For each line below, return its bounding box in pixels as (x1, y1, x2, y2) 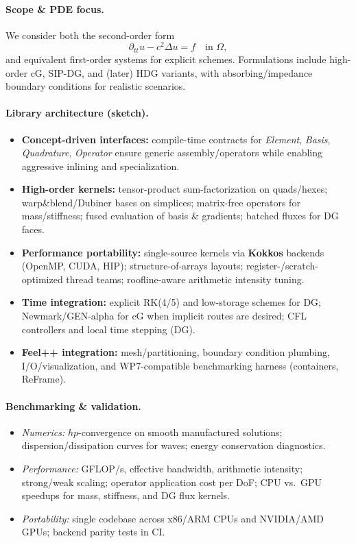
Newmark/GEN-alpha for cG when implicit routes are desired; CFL (21, 309, 307, 323)
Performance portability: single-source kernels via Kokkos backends (21, 245, 324, 259)
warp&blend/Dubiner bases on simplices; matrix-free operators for (21, 195, 300, 209)
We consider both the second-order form (5, 27, 175, 42)
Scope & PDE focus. (5, 1, 104, 16)
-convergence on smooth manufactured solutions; (78, 424, 283, 439)
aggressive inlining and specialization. (21, 158, 180, 173)
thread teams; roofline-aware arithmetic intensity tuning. (66, 271, 305, 286)
